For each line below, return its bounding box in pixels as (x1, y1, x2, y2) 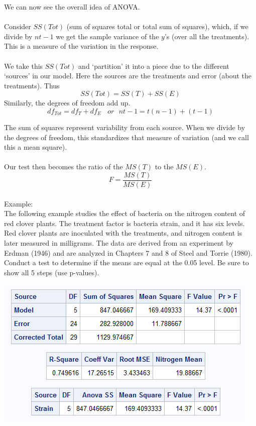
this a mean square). (4, 142, 67, 152)
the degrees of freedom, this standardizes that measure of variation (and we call (4, 132, 249, 142)
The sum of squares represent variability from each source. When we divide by (4, 122, 245, 132)
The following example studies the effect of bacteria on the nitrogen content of (4, 208, 245, 219)
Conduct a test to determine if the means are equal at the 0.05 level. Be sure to (4, 257, 249, 268)
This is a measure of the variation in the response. (4, 41, 159, 51)
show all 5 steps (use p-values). (4, 267, 99, 277)
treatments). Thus (4, 80, 60, 90)
